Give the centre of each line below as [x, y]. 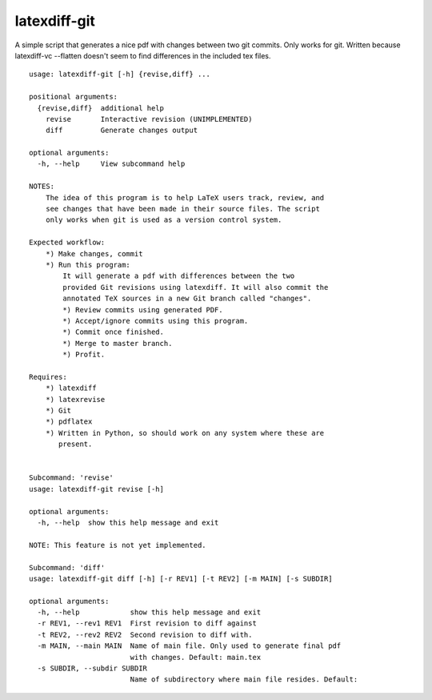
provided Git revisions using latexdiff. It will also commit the [196, 287]
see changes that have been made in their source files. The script [182, 209]
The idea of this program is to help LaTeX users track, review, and [185, 197]
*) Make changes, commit [94, 253]
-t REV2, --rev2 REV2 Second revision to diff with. [145, 634]
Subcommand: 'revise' [71, 478]
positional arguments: [74, 97]
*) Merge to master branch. [118, 343]
